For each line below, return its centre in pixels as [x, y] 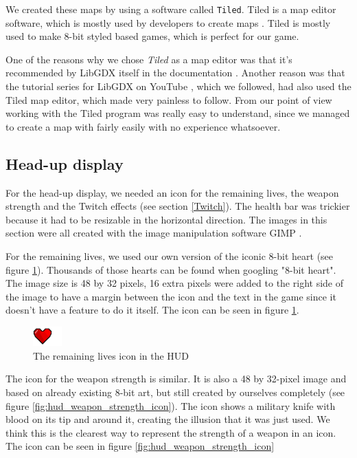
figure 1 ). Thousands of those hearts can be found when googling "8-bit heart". [171, 269]
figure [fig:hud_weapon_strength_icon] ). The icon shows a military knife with [171, 405]
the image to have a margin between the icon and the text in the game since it [171, 296]
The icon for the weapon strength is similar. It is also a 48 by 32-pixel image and [176, 379]
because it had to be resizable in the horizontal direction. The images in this [166, 219]
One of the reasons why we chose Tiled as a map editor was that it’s [149, 59]
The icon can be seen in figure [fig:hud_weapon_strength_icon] [140, 446]
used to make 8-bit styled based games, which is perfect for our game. [152, 36]
